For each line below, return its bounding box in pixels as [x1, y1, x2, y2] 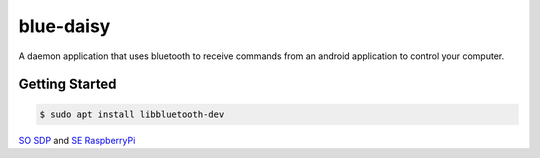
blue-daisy [18, 15, 111, 37]
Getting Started [18, 76, 117, 93]
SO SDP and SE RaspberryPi [18, 134, 136, 146]
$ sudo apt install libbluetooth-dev [39, 108, 225, 120]
